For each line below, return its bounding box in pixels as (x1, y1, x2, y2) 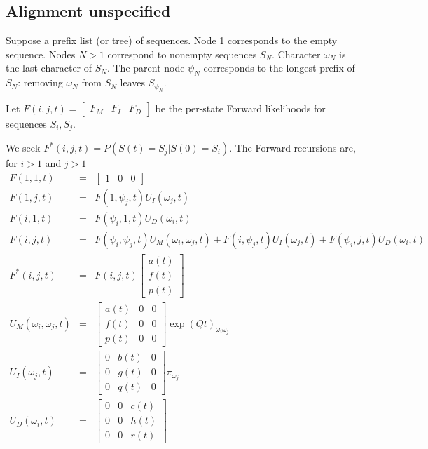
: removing (18, 75, 63, 90)
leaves (120, 75, 146, 90)
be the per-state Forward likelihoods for (155, 100, 326, 115)
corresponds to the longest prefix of (203, 60, 355, 75)
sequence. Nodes (6, 46, 76, 61)
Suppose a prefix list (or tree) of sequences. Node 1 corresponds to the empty (6, 33, 338, 48)
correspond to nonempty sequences (107, 46, 257, 61)
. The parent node (106, 60, 185, 75)
